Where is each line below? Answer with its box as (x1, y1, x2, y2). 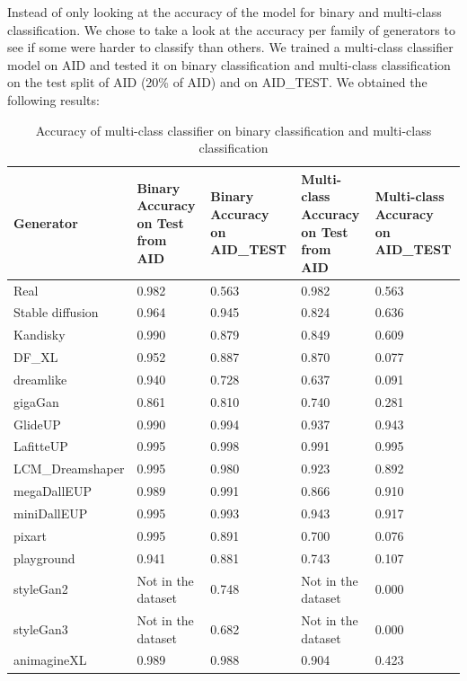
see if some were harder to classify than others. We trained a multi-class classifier (7, 38, 454, 57)
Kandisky (13, 325, 66, 344)
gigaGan (13, 392, 59, 411)
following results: (7, 90, 100, 109)
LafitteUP (13, 437, 68, 455)
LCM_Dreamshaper (13, 459, 125, 478)
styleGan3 (13, 619, 68, 638)
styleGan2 (13, 579, 68, 598)
